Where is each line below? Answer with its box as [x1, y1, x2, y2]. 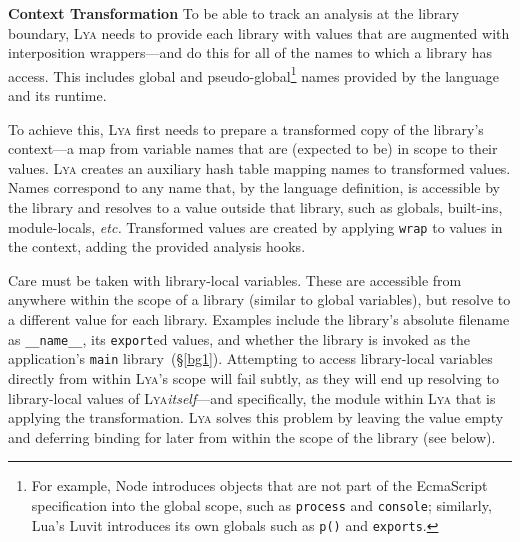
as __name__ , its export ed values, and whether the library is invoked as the [8, 328, 471, 349]
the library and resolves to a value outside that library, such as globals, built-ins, [8, 197, 503, 217]
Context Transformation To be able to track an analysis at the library [8, 3, 460, 23]
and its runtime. [8, 85, 107, 106]
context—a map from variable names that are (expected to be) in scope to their [8, 138, 498, 159]
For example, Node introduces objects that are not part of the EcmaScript [31, 475, 488, 496]
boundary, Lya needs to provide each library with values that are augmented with [8, 22, 510, 43]
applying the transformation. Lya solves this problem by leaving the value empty [8, 407, 504, 428]
